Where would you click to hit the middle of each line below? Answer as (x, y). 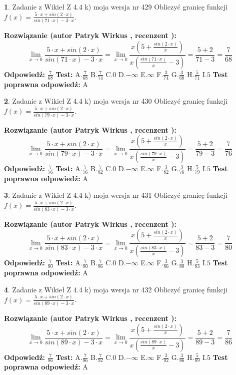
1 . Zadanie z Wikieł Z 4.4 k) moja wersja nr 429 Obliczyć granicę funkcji (116, 7)
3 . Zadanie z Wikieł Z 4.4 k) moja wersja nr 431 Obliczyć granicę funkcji (116, 195)
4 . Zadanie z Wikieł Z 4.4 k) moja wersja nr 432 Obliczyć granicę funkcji (116, 289)
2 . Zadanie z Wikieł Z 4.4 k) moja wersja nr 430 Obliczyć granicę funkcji (116, 101)
